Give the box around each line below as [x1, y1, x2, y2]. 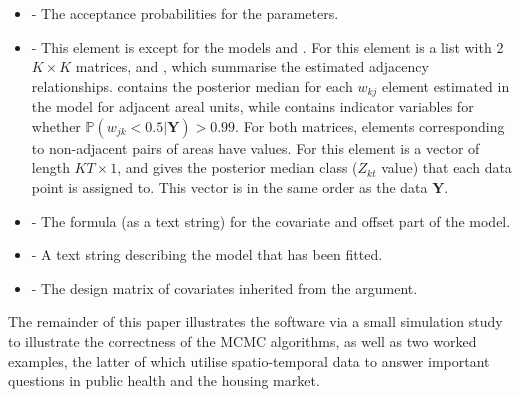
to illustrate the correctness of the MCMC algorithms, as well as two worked [8, 330, 477, 351]
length [31, 157, 70, 178]
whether [31, 115, 81, 136]
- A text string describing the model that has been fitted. [31, 244, 383, 265]
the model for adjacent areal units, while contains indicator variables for [31, 96, 474, 117]
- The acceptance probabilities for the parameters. [31, 3, 339, 23]
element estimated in [382, 75, 510, 96]
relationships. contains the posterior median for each [31, 75, 353, 96]
